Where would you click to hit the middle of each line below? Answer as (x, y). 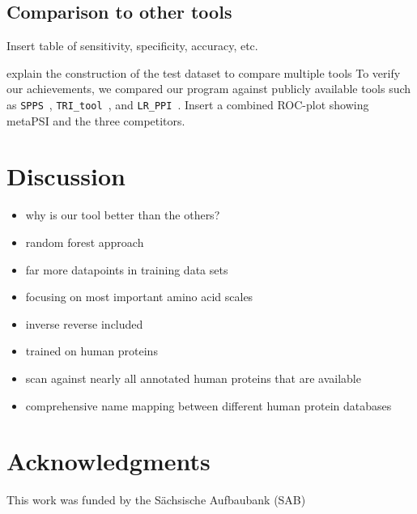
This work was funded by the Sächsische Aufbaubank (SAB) (156, 500)
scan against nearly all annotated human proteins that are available (193, 378)
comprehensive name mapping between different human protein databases (208, 405)
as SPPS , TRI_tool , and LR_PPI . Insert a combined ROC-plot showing (188, 104)
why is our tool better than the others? (123, 215)
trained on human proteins (91, 351)
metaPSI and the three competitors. (96, 120)
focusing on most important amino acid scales (139, 297)
